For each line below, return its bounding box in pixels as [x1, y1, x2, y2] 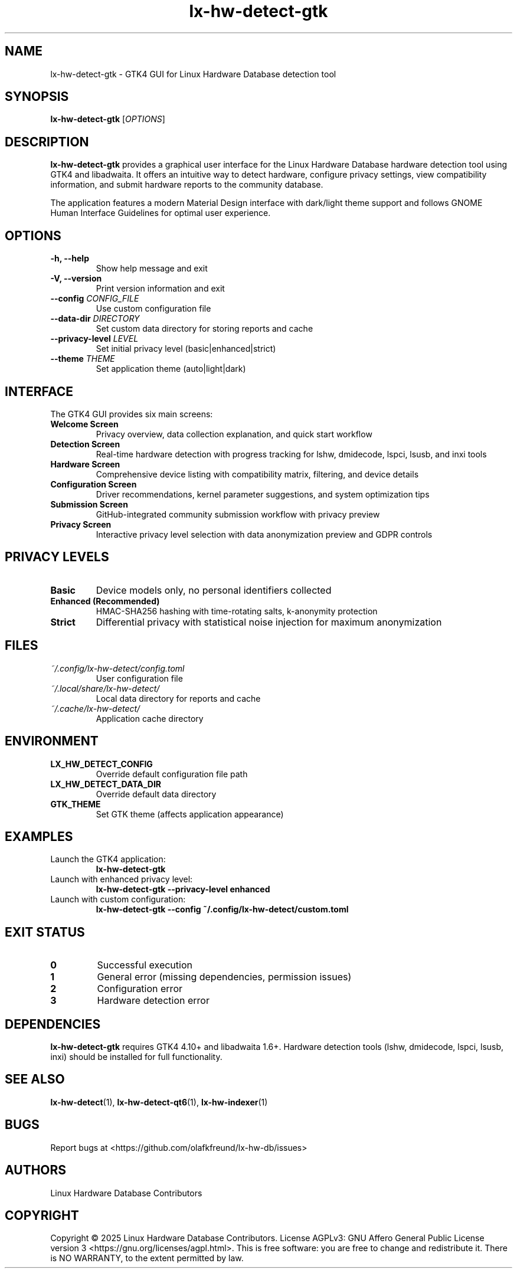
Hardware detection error [97, 994, 210, 1007]
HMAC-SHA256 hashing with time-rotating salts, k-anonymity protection [96, 606, 378, 616]
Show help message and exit [96, 263, 208, 274]
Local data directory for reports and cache [96, 693, 261, 703]
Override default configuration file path [96, 768, 248, 779]
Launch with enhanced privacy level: [50, 874, 193, 885]
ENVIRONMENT [5, 734, 99, 749]
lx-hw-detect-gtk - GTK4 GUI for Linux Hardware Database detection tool [50, 68, 336, 79]
